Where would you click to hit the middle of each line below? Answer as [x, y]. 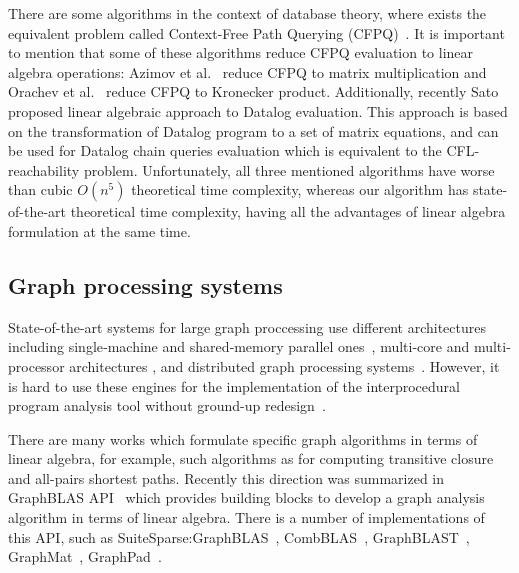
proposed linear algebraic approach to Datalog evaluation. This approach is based [258, 110]
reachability [44, 169]
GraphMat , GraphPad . [85, 556]
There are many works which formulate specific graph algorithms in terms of [243, 438]
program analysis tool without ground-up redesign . [167, 405]
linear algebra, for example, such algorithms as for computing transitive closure [251, 458]
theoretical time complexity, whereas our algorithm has [300, 189]
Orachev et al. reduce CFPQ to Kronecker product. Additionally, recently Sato [253, 91]
